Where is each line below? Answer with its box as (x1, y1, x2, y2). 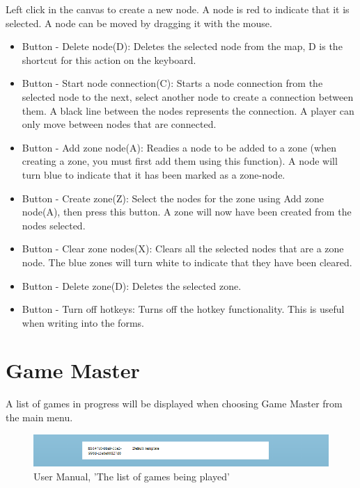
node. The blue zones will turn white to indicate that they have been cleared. (22, 254, 352, 269)
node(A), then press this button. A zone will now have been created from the (22, 204, 352, 219)
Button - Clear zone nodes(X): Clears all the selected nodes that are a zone (22, 241, 344, 256)
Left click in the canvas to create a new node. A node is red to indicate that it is (6, 2, 350, 16)
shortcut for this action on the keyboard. (22, 52, 196, 67)
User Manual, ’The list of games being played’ (33, 469, 230, 484)
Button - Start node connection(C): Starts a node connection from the (22, 76, 323, 90)
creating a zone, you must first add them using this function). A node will (22, 154, 338, 168)
